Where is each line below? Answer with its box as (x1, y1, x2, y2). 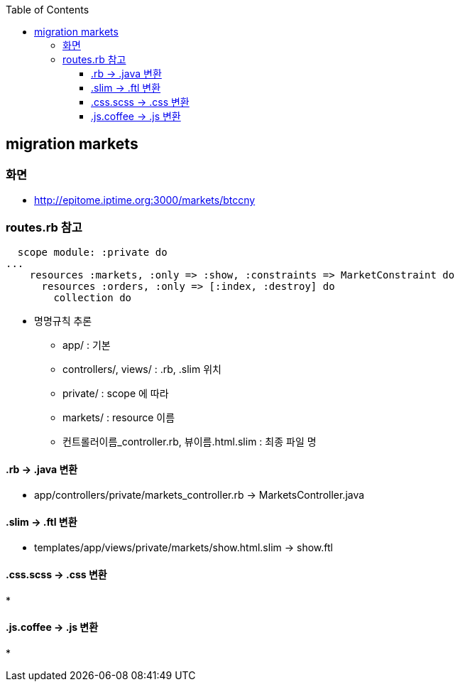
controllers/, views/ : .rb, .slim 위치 (62, 362, 221, 375)
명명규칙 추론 (34, 314, 92, 327)
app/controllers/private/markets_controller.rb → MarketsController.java (34, 489, 365, 502)
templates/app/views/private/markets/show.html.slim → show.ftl (34, 541, 333, 554)
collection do (53, 291, 132, 303)
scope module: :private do (17, 246, 168, 258)
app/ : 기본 (62, 338, 111, 351)
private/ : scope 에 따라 (62, 386, 169, 399)
